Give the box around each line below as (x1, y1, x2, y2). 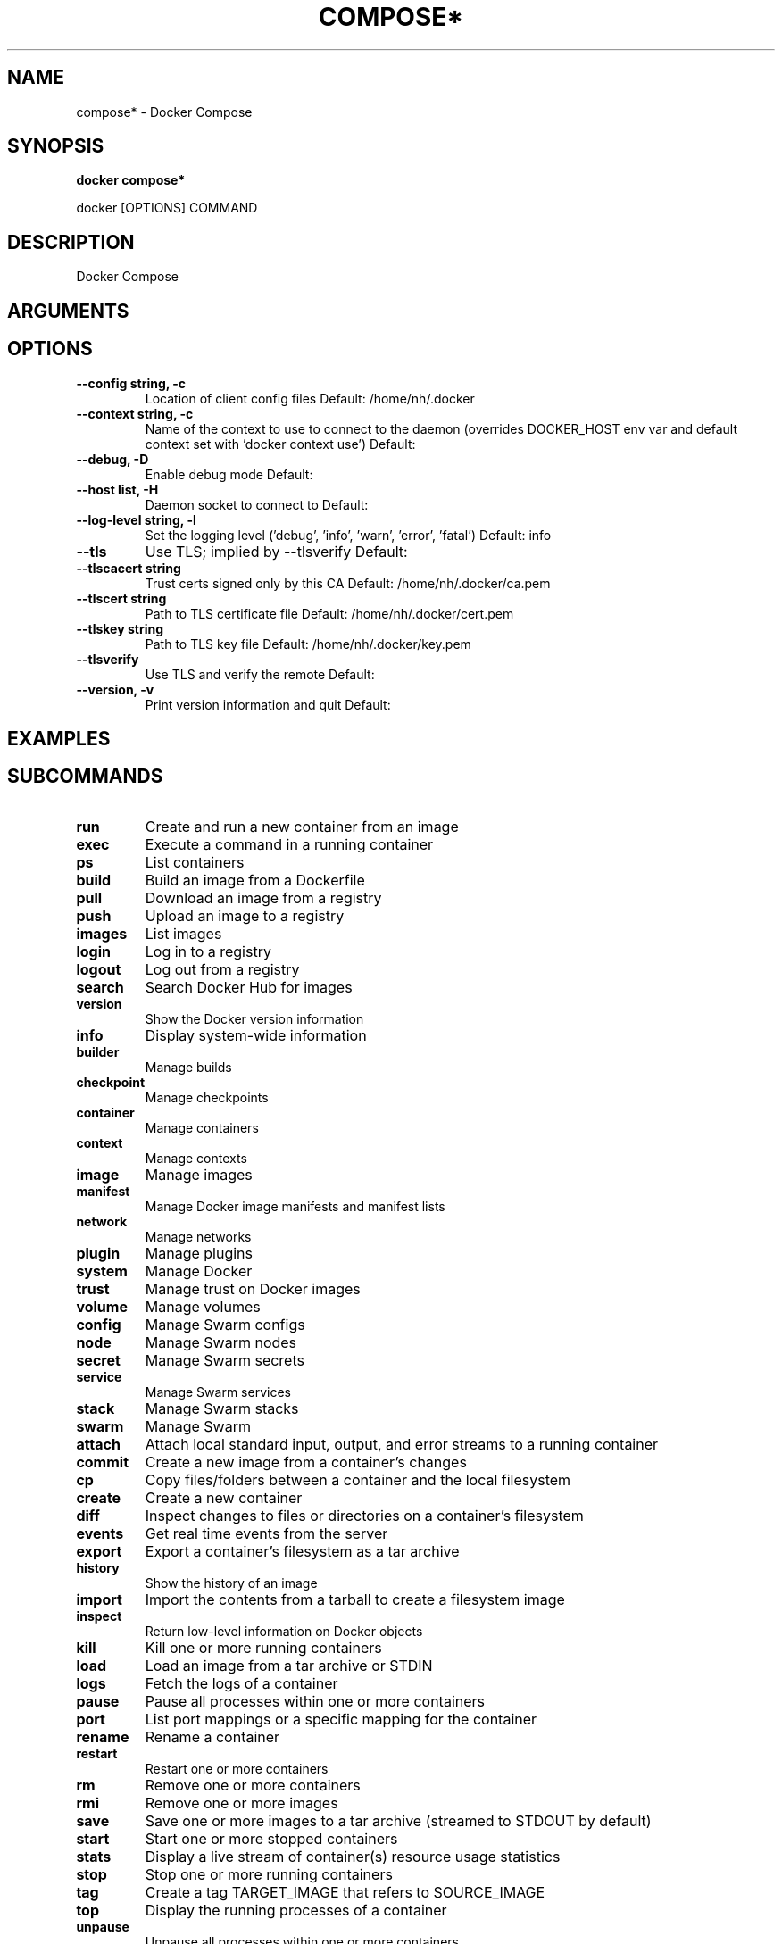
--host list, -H (76, 481, 159, 497)
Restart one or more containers (145, 1760, 329, 1776)
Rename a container (145, 1727, 280, 1746)
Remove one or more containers (145, 1775, 361, 1794)
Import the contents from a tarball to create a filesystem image (145, 1590, 565, 1608)
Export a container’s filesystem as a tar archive (145, 1541, 460, 1560)
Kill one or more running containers (145, 1638, 382, 1657)
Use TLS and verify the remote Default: (145, 666, 375, 682)
